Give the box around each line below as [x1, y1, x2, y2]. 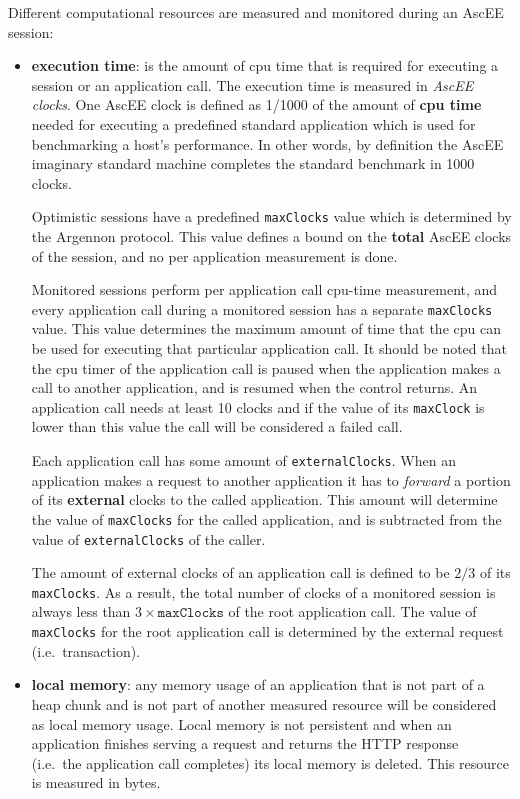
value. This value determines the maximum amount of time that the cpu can [31, 318, 501, 339]
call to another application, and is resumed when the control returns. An [31, 377, 478, 398]
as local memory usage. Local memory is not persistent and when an [31, 713, 452, 734]
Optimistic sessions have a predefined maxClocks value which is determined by [31, 206, 512, 227]
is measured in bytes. [31, 772, 161, 793]
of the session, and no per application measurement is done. [31, 245, 398, 266]
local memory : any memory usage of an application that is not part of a [31, 674, 485, 695]
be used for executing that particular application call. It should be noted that [31, 338, 507, 359]
